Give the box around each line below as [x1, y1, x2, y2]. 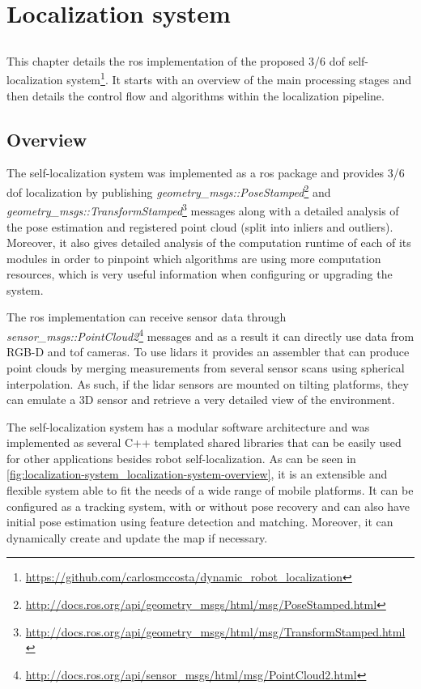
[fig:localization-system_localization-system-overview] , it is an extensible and [6, 466, 388, 483]
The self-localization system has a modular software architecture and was [6, 418, 370, 435]
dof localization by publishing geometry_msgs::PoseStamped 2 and [6, 181, 331, 200]
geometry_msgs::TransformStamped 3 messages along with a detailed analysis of [6, 200, 399, 219]
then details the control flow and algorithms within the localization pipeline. [6, 87, 385, 104]
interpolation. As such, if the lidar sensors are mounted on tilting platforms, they [6, 375, 409, 392]
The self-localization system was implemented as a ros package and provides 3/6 [6, 164, 405, 181]
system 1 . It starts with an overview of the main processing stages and [66, 69, 412, 88]
